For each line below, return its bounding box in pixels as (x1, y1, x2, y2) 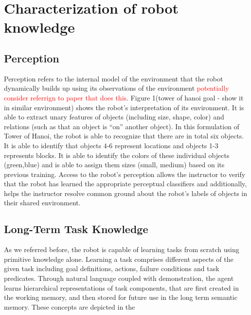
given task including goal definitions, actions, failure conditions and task (4, 263, 219, 274)
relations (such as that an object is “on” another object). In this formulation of (4, 121, 239, 131)
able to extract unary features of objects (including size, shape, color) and (4, 112, 224, 122)
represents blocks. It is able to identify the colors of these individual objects (4, 150, 230, 160)
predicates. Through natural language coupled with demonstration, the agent (4, 273, 234, 283)
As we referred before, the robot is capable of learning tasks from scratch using (4, 244, 239, 255)
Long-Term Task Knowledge (4, 221, 148, 236)
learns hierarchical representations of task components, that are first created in (4, 282, 239, 293)
